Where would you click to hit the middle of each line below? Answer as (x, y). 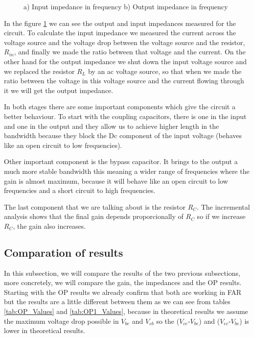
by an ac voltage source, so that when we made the (165, 71)
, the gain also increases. (49, 226)
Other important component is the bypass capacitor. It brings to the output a (121, 161)
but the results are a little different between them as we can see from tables (117, 301)
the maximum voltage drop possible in (61, 321)
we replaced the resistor (39, 71)
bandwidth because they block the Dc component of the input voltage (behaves (123, 135)
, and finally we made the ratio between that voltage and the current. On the (130, 52)
